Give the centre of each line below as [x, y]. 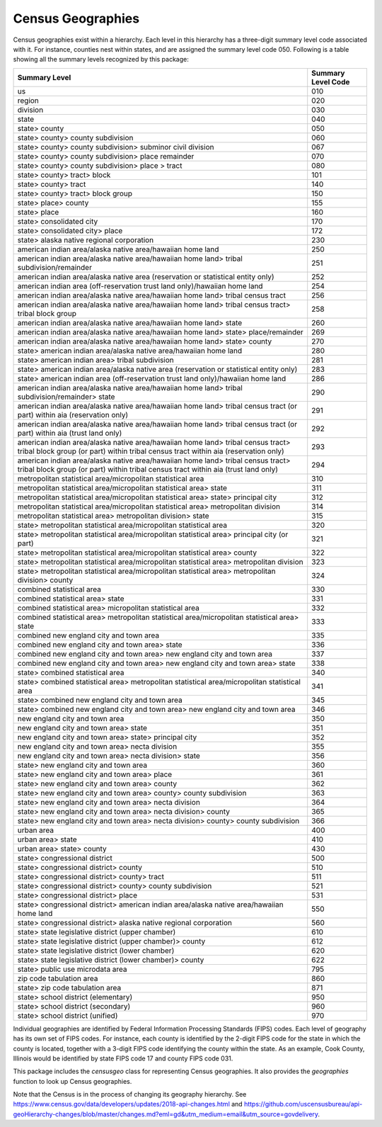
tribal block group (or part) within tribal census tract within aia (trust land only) [148, 469]
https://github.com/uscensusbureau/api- [303, 1104]
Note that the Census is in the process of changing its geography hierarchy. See [130, 1094]
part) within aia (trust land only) [70, 433]
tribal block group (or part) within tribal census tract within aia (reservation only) [151, 451]
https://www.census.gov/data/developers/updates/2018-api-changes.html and [128, 1104]
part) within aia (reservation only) [73, 414]
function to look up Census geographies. [73, 1081]
